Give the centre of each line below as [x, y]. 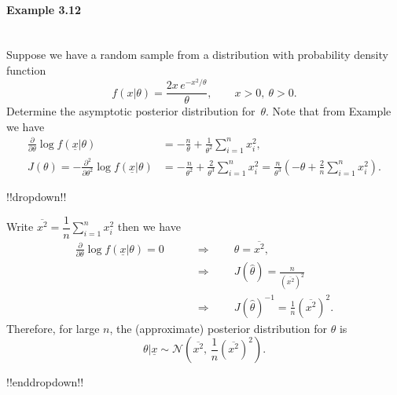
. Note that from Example [329, 111]
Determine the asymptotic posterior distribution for [131, 111]
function [26, 69]
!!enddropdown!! [45, 382]
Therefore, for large [53, 328]
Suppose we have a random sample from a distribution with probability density [197, 55]
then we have [149, 227]
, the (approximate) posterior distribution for [218, 328]
